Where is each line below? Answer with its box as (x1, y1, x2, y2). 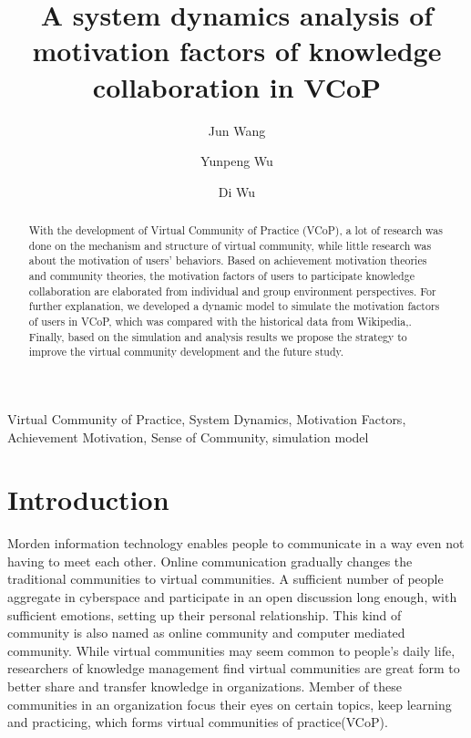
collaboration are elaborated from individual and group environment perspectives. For (28, 283, 436, 298)
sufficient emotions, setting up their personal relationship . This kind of (7, 605, 402, 624)
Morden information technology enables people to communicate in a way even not (7, 534, 465, 553)
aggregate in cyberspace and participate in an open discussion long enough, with (7, 587, 457, 607)
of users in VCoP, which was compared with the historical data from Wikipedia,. (28, 314, 412, 329)
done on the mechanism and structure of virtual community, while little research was (28, 237, 432, 253)
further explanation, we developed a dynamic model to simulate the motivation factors (28, 298, 440, 314)
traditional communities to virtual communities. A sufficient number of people (7, 569, 444, 588)
